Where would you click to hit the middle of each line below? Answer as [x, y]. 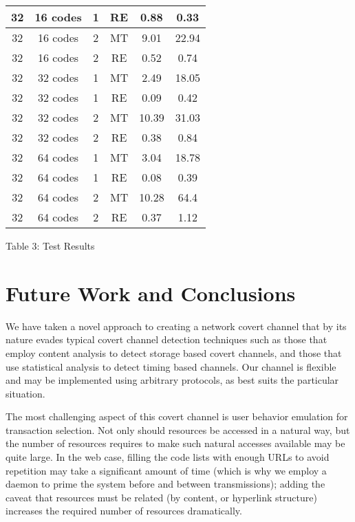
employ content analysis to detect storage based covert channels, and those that [174, 352]
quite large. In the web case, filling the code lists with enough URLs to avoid [168, 457]
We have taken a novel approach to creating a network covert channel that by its [176, 326]
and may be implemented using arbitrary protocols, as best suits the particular [172, 380]
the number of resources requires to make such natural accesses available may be [175, 443]
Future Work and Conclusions [151, 293]
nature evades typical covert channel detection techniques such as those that [166, 339]
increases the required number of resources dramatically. [124, 511]
